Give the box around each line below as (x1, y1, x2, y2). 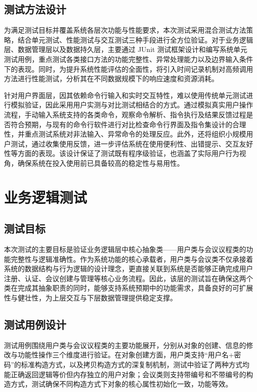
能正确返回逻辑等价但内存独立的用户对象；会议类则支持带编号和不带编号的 (4, 369, 246, 379)
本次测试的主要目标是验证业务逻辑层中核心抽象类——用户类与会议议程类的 (4, 244, 246, 254)
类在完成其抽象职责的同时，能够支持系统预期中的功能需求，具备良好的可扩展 (4, 283, 253, 293)
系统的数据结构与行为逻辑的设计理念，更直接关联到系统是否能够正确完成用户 (4, 263, 253, 274)
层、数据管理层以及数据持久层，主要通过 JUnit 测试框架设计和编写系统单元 (4, 44, 248, 54)
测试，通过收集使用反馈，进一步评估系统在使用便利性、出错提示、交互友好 (10, 138, 253, 148)
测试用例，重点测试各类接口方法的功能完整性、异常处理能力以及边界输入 (4, 53, 239, 64)
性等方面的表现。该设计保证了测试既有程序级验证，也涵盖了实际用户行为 (4, 148, 239, 158)
